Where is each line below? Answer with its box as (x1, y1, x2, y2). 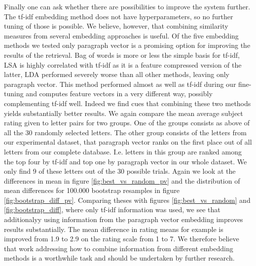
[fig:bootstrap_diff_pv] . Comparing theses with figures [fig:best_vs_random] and (4, 194, 251, 205)
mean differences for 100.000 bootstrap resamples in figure (4, 185, 180, 195)
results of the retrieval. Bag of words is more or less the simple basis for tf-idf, (4, 49, 240, 60)
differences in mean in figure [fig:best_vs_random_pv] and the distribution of (4, 175, 240, 186)
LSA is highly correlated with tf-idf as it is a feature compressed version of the (4, 59, 242, 70)
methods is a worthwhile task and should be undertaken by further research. (4, 253, 235, 263)
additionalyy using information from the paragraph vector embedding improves (4, 214, 243, 225)
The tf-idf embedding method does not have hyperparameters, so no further (4, 11, 233, 21)
